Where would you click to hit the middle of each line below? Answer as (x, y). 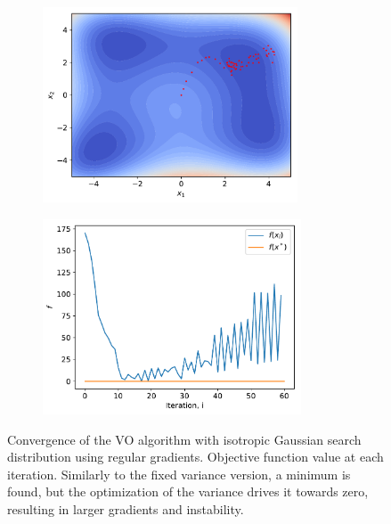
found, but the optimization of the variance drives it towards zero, (188, 491)
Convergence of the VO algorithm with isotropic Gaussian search (184, 439)
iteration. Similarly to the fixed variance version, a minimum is (179, 474)
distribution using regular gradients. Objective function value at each (195, 457)
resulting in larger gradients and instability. (126, 508)
